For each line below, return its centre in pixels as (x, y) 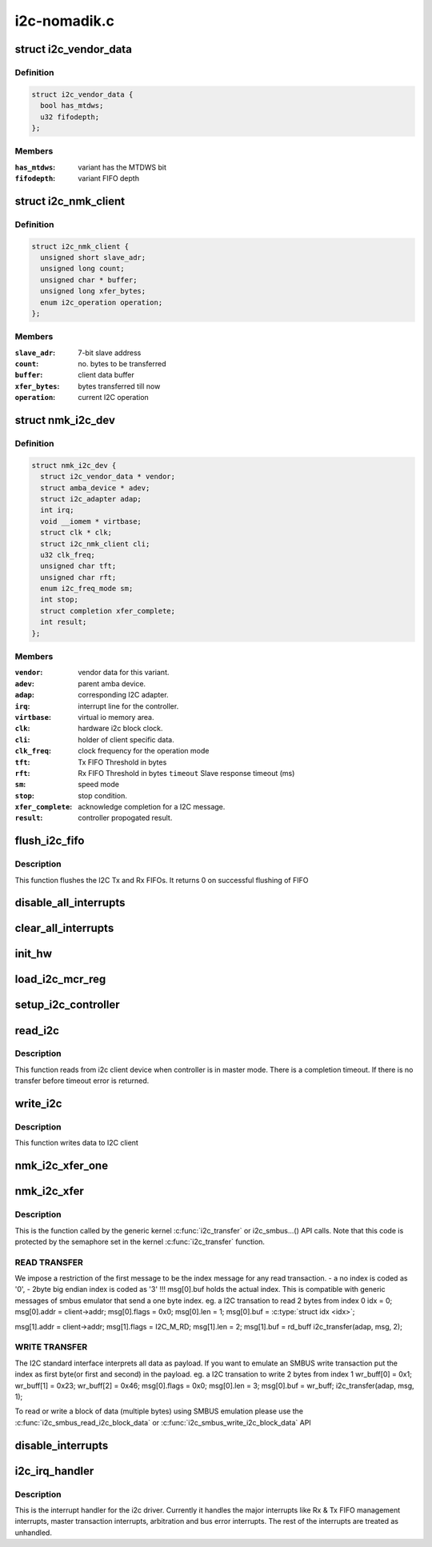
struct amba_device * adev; (95, 488)
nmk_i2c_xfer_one (61, 1166)
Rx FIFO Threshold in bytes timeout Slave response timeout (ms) (186, 773)
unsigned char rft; (78, 577)
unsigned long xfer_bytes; (93, 291)
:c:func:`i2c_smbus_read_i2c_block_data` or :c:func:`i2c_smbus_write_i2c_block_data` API (163, 1422)
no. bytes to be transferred (122, 364)
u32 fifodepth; (70, 117)
